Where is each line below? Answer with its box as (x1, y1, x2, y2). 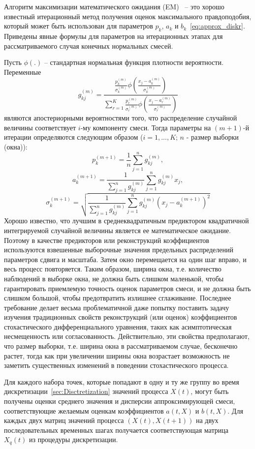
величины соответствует (4, 122, 76, 132)
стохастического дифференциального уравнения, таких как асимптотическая (4, 321, 232, 331)
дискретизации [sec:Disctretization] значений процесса (4, 386, 168, 396)
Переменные (4, 66, 41, 77)
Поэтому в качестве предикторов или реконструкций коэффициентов (4, 235, 209, 245)
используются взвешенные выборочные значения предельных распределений (4, 244, 234, 255)
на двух (195, 415, 219, 425)
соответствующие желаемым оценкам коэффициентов (4, 405, 164, 416)
